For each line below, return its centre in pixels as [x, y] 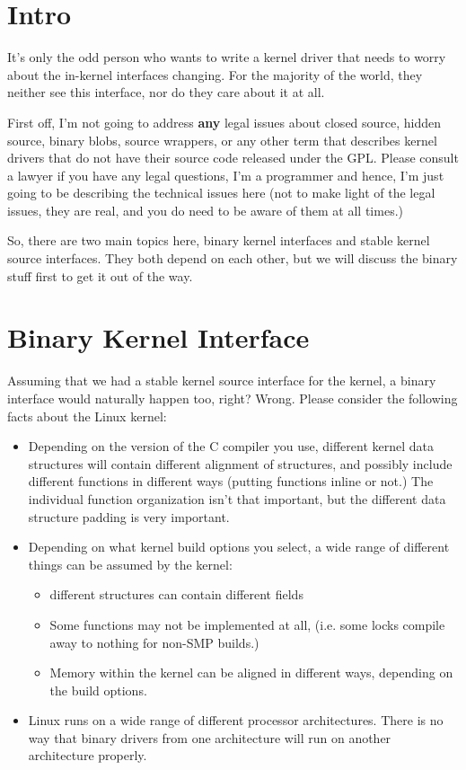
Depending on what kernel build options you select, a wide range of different [239, 547]
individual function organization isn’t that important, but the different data [237, 498]
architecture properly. [88, 755]
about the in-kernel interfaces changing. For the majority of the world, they [215, 74]
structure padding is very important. [129, 516]
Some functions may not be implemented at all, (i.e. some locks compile [247, 624]
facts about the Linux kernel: [87, 416]
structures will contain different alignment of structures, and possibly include [240, 463]
